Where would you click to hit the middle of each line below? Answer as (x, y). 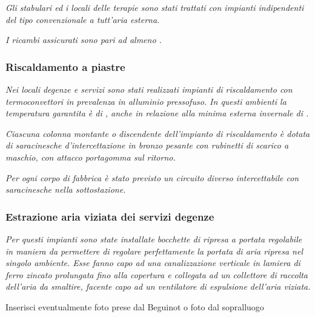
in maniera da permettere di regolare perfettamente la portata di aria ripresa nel (154, 251)
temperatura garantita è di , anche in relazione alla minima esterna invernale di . (157, 113)
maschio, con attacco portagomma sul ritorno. (91, 157)
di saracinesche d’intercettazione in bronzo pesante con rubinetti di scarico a (147, 145)
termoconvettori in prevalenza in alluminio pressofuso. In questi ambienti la (146, 101)
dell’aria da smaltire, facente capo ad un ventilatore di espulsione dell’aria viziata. (158, 286)
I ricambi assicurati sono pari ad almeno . (84, 40)
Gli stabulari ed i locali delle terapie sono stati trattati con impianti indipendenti (155, 7)
